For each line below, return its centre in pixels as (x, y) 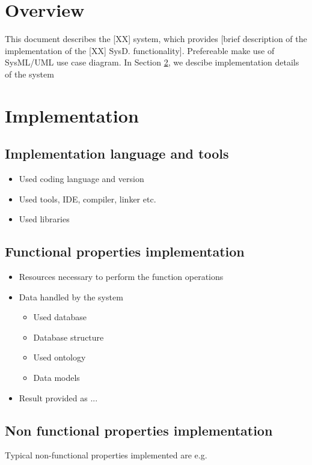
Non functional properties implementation (139, 430)
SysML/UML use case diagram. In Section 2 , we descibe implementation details (152, 62)
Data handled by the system (71, 296)
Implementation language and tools (117, 153)
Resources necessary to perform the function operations (121, 277)
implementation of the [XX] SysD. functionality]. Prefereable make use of (140, 50)
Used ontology (60, 357)
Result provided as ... (58, 397)
